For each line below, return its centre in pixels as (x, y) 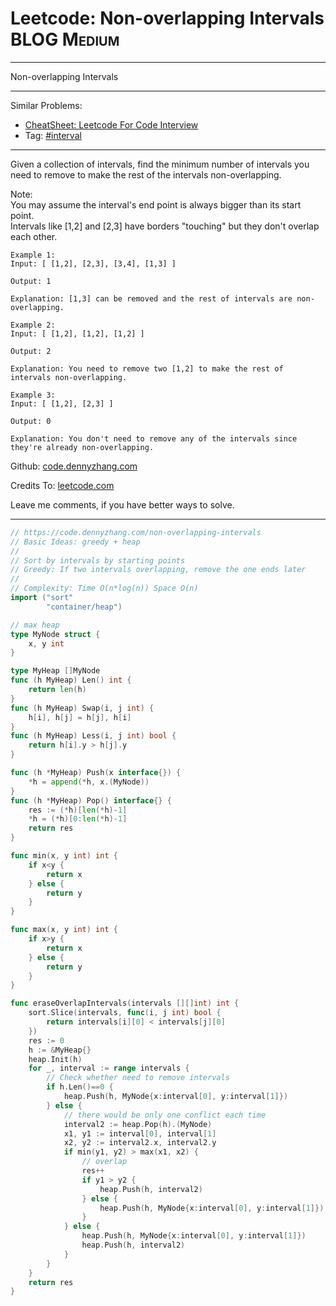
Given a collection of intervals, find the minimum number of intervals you (160, 164)
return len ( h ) (57, 690)
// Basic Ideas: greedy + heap (75, 542)
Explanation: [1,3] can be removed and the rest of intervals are (151, 298)
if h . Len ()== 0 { (80, 1087)
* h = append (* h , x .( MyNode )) (89, 782)
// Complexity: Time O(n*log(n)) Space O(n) (104, 588)
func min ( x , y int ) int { (64, 856)
